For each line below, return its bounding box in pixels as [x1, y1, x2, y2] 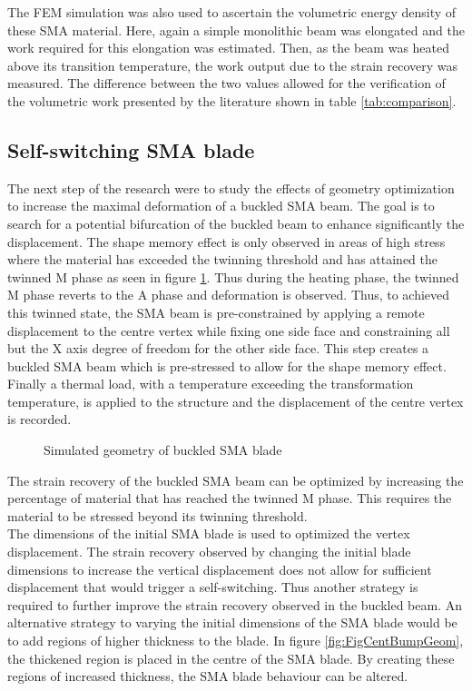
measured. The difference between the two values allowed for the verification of [7, 74, 446, 93]
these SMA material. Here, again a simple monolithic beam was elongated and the [7, 20, 465, 39]
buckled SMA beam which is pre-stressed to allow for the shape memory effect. [7, 356, 447, 375]
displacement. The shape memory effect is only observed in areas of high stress [7, 232, 446, 251]
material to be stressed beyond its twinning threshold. [7, 506, 308, 525]
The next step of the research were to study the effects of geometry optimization [7, 178, 455, 197]
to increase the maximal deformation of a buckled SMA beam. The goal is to [7, 196, 435, 215]
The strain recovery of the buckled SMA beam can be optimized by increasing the [7, 470, 464, 489]
